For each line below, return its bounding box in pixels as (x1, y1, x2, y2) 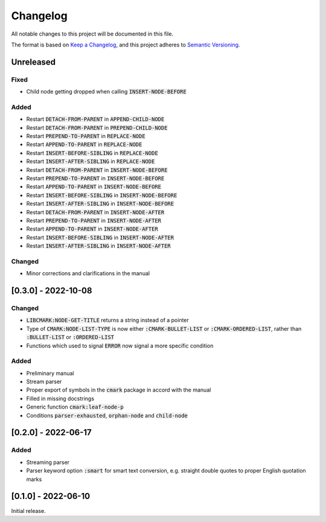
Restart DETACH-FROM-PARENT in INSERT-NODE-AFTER (26, 208, 165, 215)
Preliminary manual (26, 369, 74, 377)
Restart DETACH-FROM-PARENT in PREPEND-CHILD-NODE (26, 124, 168, 131)
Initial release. (11, 507, 46, 514)
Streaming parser (26, 459, 69, 466)
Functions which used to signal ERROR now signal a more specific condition (26, 342, 214, 349)
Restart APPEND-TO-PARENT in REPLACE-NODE (26, 141, 142, 148)
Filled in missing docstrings (26, 395, 95, 402)
